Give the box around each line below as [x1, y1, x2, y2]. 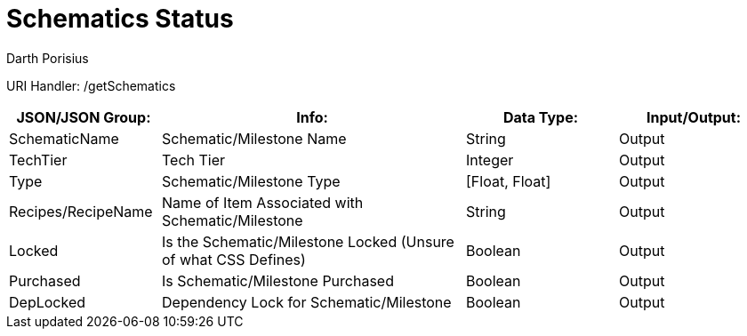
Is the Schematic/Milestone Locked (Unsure [162, 232, 454, 251]
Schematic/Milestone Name [162, 129, 347, 148]
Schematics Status [6, 4, 234, 34]
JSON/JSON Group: [16, 108, 151, 126]
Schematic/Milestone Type [162, 172, 341, 190]
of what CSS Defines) [162, 250, 306, 268]
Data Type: [502, 108, 579, 126]
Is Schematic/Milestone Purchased [162, 271, 394, 290]
